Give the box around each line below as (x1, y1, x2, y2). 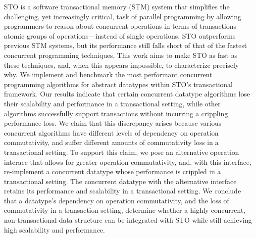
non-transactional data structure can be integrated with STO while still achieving (4, 215, 252, 225)
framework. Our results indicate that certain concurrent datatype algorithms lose (4, 89, 250, 99)
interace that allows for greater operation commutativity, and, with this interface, (4, 156, 252, 167)
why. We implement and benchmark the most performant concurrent (4, 69, 212, 80)
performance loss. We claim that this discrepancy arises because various (4, 118, 222, 128)
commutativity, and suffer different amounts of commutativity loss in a (4, 137, 219, 147)
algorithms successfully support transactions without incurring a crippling (4, 108, 228, 118)
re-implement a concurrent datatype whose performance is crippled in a (4, 166, 221, 177)
